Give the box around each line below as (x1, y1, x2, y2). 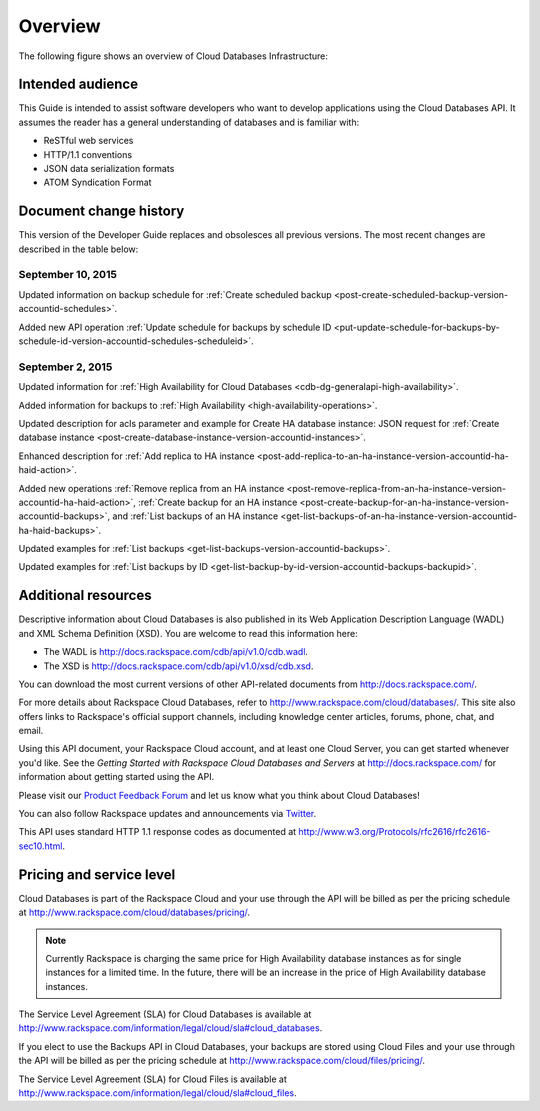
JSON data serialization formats (43, 163, 175, 175)
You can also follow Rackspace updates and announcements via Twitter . (18, 808, 317, 820)
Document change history (18, 203, 185, 220)
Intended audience (18, 76, 139, 93)
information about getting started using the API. (18, 771, 215, 783)
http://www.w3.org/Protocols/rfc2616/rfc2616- (298, 826, 491, 838)
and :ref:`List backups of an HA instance (112, 510, 279, 522)
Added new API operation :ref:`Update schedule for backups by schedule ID (18, 321, 332, 333)
